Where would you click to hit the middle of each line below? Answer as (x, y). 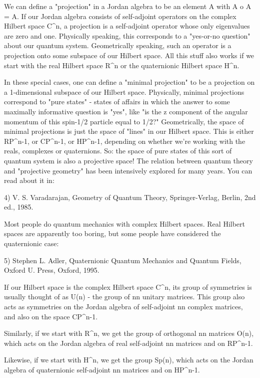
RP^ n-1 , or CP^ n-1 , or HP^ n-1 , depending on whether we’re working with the (125, 141)
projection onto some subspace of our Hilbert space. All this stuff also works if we (129, 55)
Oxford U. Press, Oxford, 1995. (52, 270)
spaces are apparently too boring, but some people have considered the (112, 233)
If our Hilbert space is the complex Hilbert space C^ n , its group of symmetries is (128, 287)
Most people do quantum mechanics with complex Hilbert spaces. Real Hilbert (125, 223)
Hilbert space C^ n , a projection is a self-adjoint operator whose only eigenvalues (127, 26)
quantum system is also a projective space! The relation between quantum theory (128, 160)
